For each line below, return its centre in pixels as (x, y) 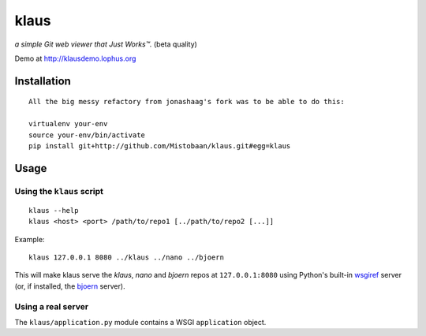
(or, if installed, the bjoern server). (70, 286)
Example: (30, 239)
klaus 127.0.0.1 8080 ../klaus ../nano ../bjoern (127, 258)
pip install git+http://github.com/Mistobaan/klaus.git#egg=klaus (160, 146)
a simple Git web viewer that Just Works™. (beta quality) (106, 44)
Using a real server (52, 306)
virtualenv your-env (68, 124)
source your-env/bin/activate (87, 135)
